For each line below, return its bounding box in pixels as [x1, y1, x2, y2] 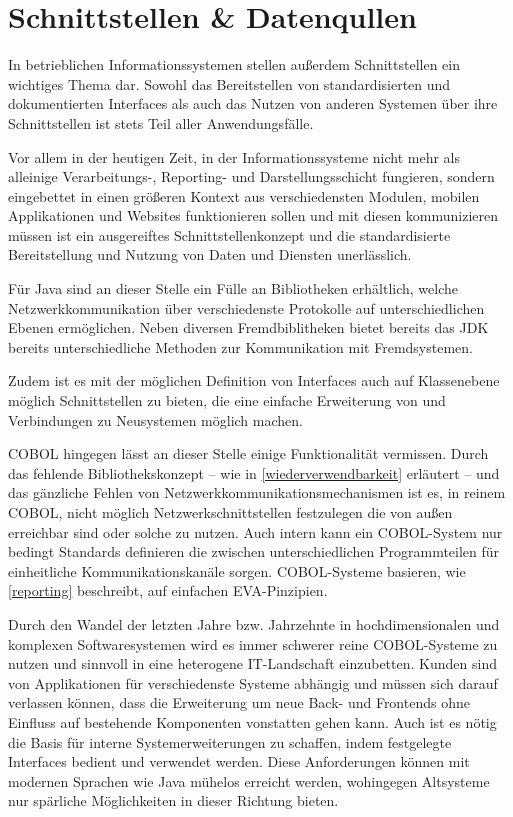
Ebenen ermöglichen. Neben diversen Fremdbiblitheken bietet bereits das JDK [8, 317, 489, 338]
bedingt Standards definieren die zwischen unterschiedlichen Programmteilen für [8, 541, 500, 562]
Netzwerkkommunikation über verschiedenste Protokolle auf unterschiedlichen [8, 297, 485, 318]
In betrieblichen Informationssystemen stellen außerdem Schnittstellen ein [8, 54, 461, 75]
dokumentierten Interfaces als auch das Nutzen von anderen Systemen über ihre [8, 93, 498, 114]
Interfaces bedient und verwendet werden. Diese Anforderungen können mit [8, 751, 470, 772]
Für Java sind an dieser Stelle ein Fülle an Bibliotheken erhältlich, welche [8, 278, 459, 299]
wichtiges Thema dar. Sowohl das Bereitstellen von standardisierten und [8, 73, 451, 94]
